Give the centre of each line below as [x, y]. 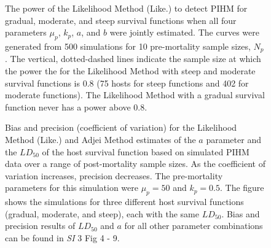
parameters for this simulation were [72, 188]
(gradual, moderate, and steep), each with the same [102, 213]
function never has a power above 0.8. [76, 107]
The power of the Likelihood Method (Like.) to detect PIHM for [126, 8]
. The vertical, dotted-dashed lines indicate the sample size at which [133, 59]
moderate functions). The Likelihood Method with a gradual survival [135, 95]
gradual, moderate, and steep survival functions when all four [121, 20]
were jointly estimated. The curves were [184, 32]
